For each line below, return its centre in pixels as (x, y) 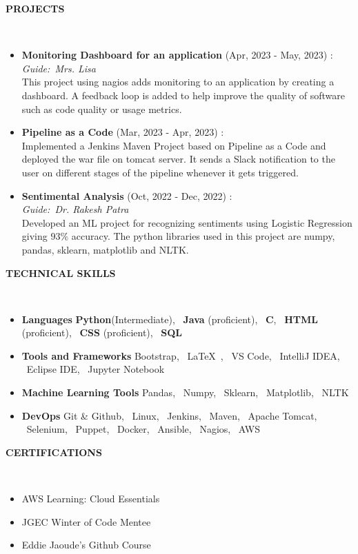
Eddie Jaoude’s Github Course (86, 545)
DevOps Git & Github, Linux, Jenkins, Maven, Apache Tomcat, (169, 415)
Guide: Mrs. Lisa (59, 68)
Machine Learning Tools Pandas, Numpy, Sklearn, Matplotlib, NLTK (185, 392)
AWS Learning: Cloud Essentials (91, 499)
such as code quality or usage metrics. (102, 109)
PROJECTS (35, 8)
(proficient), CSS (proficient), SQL (102, 332)
